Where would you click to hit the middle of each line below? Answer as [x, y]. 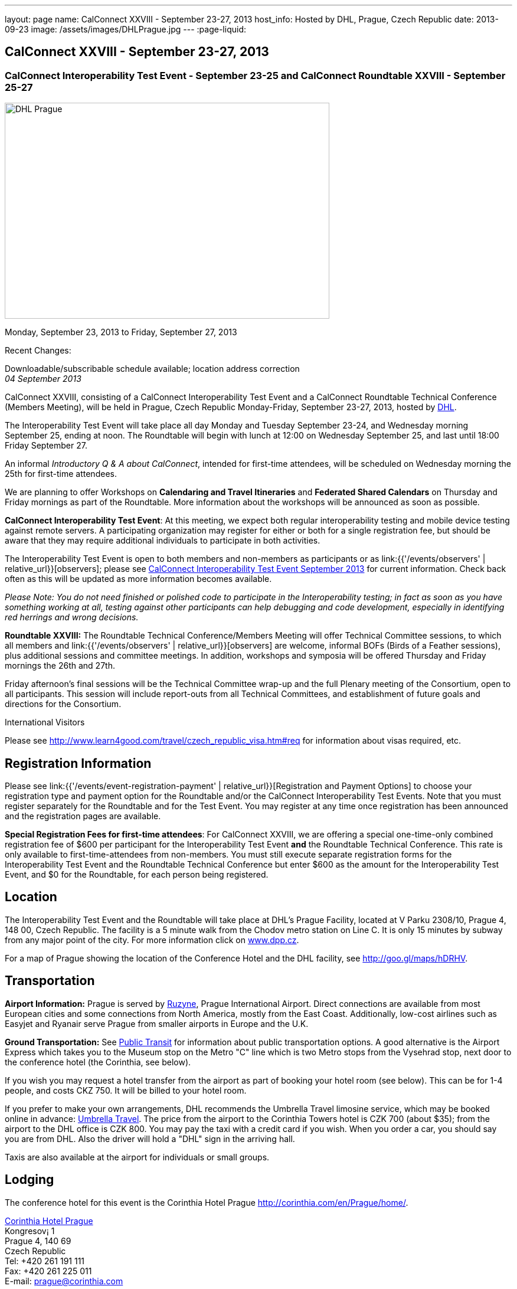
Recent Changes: [38, 351]
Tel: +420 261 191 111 [45, 1261]
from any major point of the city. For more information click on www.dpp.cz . [152, 940]
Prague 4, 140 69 [38, 1241]
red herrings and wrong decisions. [72, 617]
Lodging [30, 1180]
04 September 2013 [43, 379]
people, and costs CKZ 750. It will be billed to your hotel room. [126, 1090]
